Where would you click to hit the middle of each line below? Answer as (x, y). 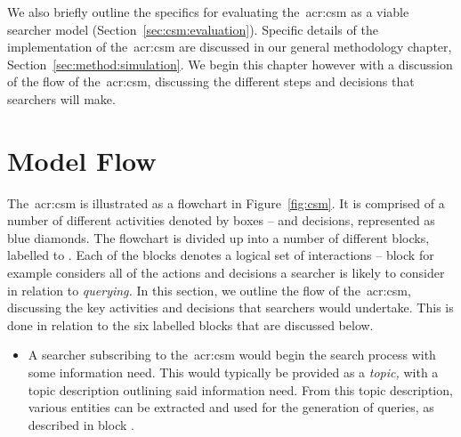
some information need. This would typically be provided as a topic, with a (233, 372)
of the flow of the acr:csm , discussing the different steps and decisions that (211, 81)
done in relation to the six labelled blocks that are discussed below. (190, 324)
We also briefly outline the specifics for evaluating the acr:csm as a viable (208, 12)
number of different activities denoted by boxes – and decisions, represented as (221, 220)
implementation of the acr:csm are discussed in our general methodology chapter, (230, 47)
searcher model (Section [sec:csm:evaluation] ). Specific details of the (193, 29)
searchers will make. (61, 98)
